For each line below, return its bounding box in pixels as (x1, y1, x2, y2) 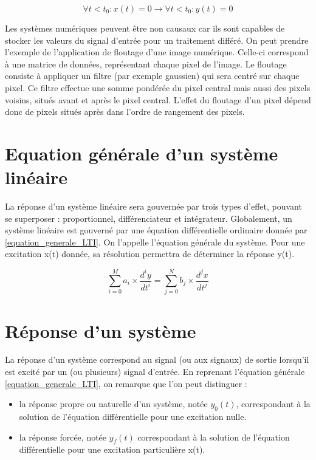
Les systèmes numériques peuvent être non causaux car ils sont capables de (5, 22, 285, 34)
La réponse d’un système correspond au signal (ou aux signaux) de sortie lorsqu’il (5, 353, 309, 366)
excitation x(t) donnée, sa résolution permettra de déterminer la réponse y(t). (5, 247, 295, 260)
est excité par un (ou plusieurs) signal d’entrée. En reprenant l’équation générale (5, 365, 305, 378)
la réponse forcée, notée (19, 430, 107, 443)
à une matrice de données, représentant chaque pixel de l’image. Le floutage (5, 57, 287, 70)
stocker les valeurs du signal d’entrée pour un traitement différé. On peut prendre (5, 33, 309, 46)
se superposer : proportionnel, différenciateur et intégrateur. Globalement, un (5, 211, 292, 224)
